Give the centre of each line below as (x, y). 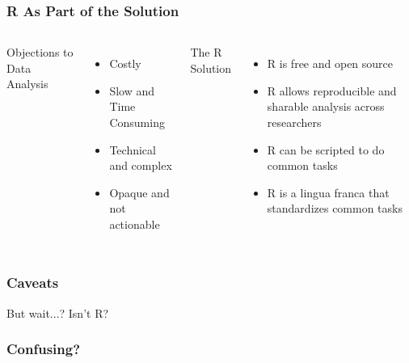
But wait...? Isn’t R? (58, 312)
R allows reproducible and (332, 90)
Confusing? (44, 349)
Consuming (137, 122)
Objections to (40, 52)
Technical (133, 149)
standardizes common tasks (335, 208)
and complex (141, 165)
